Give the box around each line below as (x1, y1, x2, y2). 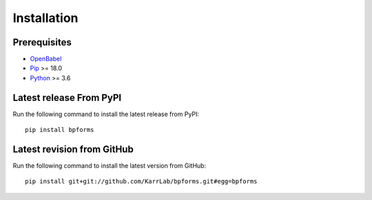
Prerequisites (12, 36, 72, 48)
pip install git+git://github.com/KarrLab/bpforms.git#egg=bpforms (25, 177, 258, 186)
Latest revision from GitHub (12, 143, 134, 155)
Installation (12, 10, 79, 25)
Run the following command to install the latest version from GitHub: (12, 162, 207, 170)
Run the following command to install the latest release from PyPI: (12, 110, 200, 118)
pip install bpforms (25, 126, 94, 134)
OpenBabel (30, 55, 62, 63)
